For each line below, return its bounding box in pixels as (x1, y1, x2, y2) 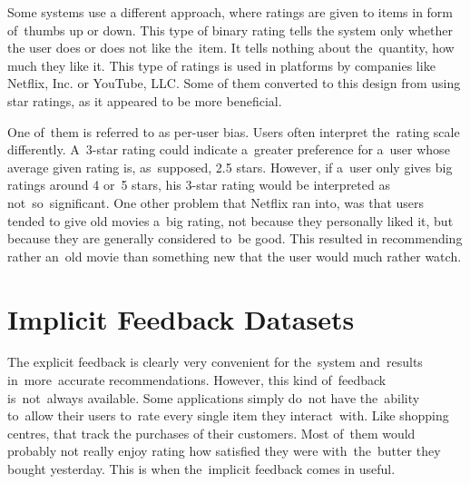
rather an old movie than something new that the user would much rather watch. (7, 246, 462, 265)
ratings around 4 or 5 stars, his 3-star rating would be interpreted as (7, 175, 390, 194)
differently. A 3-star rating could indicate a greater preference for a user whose (7, 140, 450, 159)
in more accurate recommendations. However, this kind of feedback (7, 370, 387, 390)
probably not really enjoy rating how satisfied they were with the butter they (7, 441, 441, 460)
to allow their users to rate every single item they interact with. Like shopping (7, 406, 449, 425)
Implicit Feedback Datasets (7, 300, 355, 337)
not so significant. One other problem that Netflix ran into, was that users (7, 193, 425, 212)
